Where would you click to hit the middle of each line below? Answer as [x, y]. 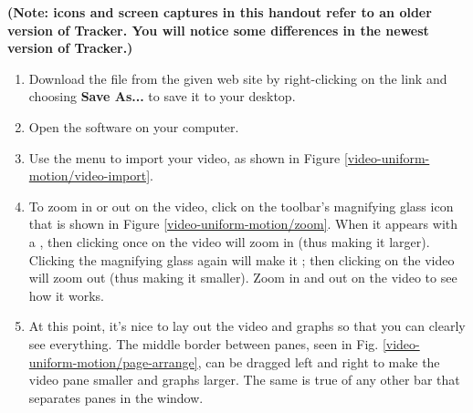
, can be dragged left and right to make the [319, 361]
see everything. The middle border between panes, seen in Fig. [204, 343]
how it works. [66, 295]
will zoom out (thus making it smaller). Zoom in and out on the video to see [243, 278]
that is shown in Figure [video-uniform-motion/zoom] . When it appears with [243, 224]
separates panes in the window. [116, 397]
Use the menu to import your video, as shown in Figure [184, 157]
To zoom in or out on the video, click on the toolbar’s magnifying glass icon [241, 206]
